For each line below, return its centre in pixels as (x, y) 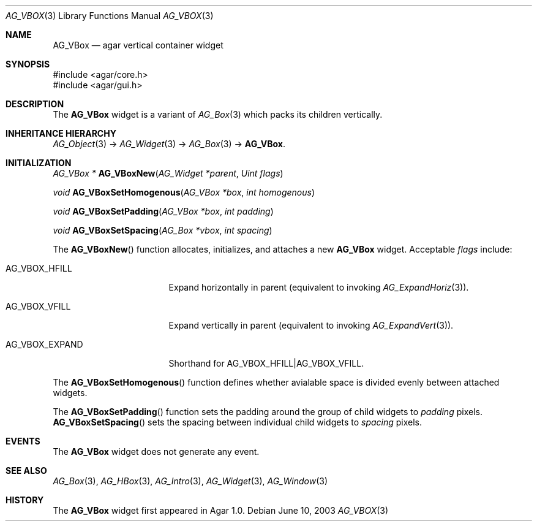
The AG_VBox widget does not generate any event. (156, 452)
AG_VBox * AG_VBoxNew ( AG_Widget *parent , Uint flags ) (168, 173)
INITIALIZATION (39, 163)
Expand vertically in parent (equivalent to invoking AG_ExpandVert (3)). (311, 325)
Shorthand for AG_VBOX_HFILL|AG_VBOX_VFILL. (266, 363)
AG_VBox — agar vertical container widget (138, 45)
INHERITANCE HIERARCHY (61, 133)
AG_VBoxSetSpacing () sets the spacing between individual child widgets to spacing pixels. (238, 422)
